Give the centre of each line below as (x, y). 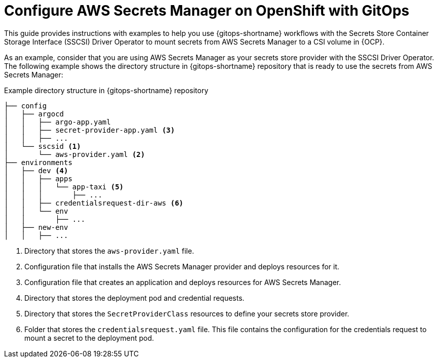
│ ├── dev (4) (36, 170)
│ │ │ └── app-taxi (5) (64, 187)
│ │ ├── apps (38, 178)
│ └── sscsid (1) (43, 146)
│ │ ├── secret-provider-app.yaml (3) (90, 130)
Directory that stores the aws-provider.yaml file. (109, 251)
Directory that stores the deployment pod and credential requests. (134, 298)
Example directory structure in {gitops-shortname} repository (106, 90)
